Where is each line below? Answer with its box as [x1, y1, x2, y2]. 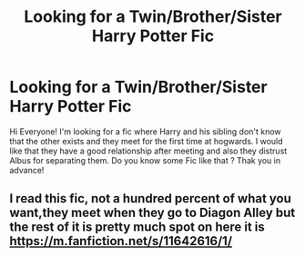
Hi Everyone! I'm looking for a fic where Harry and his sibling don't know [9, 125, 281, 137]
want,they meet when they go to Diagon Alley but [9, 205, 296, 221]
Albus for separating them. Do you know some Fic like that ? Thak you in [9, 154, 280, 165]
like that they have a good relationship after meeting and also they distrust [9, 145, 288, 156]
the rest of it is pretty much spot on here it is [9, 220, 266, 235]
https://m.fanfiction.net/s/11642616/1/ [9, 233, 233, 249]
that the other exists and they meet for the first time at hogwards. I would [9, 135, 284, 146]
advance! [9, 164, 45, 175]
